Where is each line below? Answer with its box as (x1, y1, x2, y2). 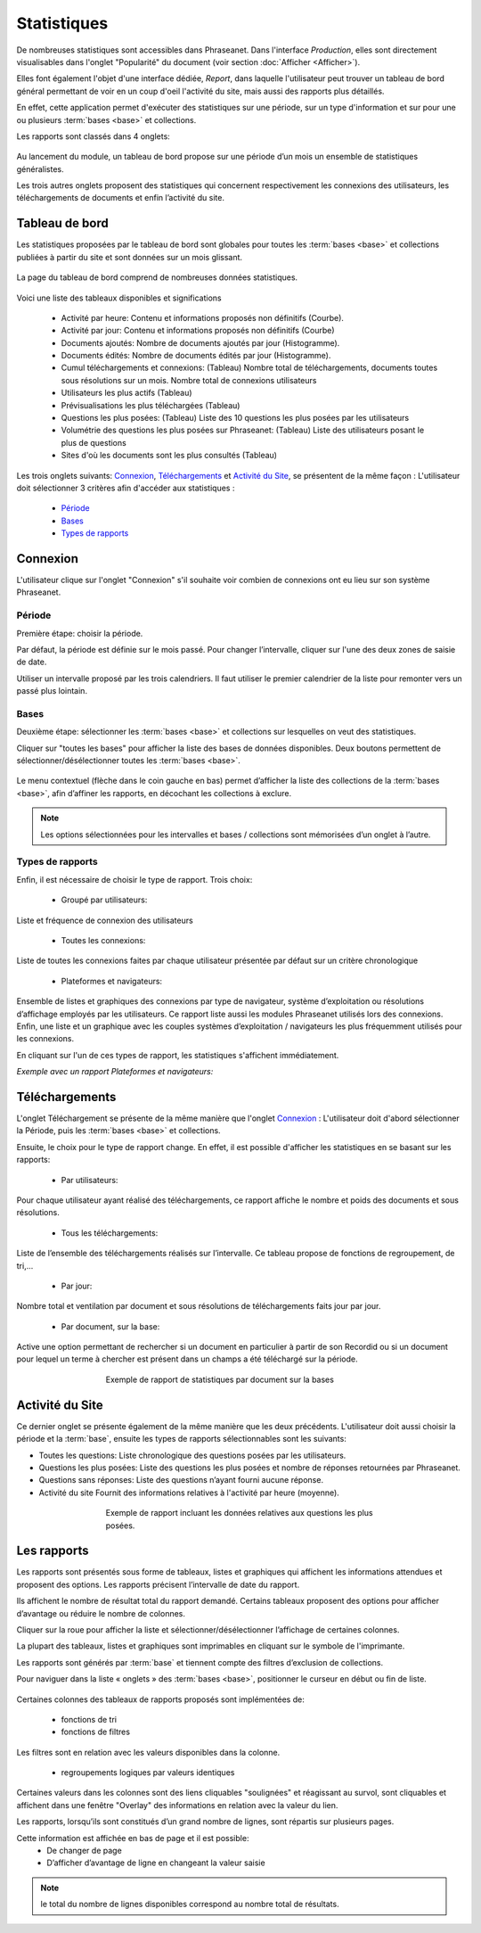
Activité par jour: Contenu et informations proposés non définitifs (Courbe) (61, 325, 335, 336)
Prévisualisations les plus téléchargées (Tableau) (61, 399, 240, 410)
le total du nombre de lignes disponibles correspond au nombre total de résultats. (40, 1899, 339, 1910)
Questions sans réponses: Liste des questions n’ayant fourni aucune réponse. (38, 1475, 324, 1485)
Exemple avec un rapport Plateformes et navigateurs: (16, 1066, 214, 1077)
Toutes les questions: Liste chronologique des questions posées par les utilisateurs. (38, 1450, 346, 1460)
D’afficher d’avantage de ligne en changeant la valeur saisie (46, 1857, 266, 1868)
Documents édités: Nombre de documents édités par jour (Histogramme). (61, 350, 331, 361)
